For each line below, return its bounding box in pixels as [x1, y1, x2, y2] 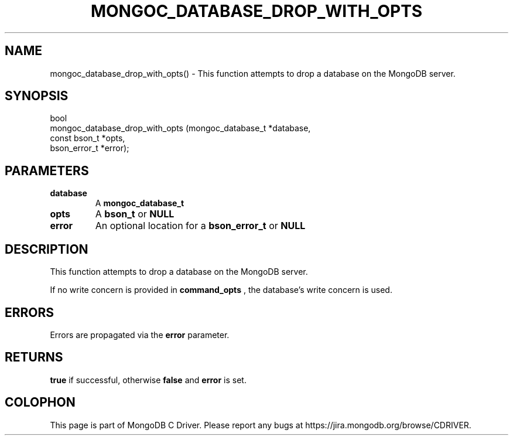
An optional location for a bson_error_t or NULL [95, 220, 306, 232]
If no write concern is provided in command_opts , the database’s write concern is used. [50, 285, 392, 295]
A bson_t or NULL [95, 208, 175, 220]
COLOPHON [5, 395, 76, 410]
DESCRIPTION [5, 241, 88, 257]
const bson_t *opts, [50, 133, 125, 144]
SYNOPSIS [5, 88, 69, 104]
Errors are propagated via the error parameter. [50, 329, 230, 340]
